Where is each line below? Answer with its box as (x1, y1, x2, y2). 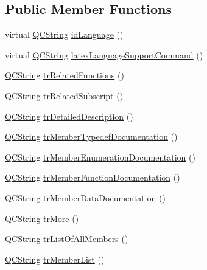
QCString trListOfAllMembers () (5, 232, 128, 245)
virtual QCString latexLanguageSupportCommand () (5, 48, 203, 61)
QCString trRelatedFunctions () (5, 69, 124, 81)
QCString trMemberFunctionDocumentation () (5, 171, 180, 184)
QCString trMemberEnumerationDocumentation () (5, 150, 195, 163)
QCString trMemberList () (5, 252, 105, 265)
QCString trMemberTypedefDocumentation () (5, 130, 178, 143)
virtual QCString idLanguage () (5, 28, 124, 41)
